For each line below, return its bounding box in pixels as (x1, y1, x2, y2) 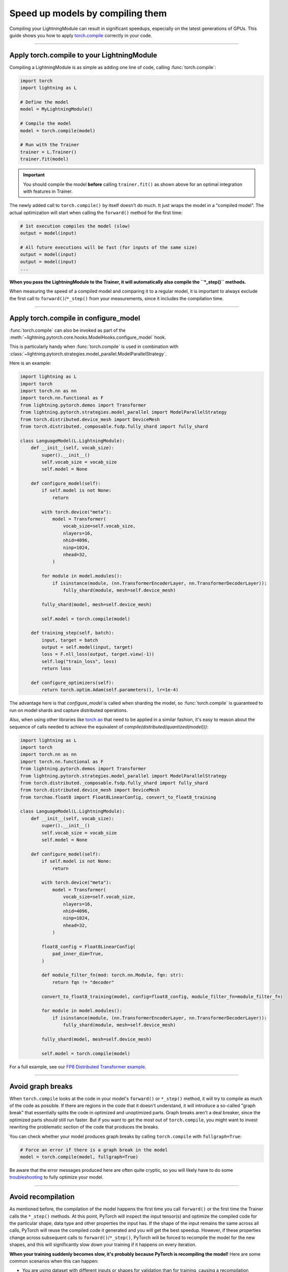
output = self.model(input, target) (41, 644, 133, 650)
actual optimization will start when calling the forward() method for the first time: (9, 209, 183, 216)
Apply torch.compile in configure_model (9, 313, 140, 323)
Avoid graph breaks (9, 1082, 73, 1091)
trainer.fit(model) (20, 156, 69, 162)
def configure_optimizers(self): (31, 680, 114, 686)
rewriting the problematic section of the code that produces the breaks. (9, 1124, 160, 1130)
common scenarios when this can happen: (9, 1258, 99, 1264)
